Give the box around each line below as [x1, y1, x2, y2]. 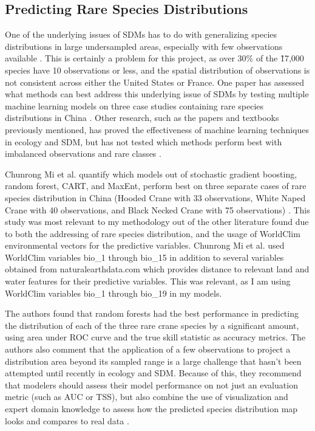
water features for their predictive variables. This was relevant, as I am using [5, 275, 291, 288]
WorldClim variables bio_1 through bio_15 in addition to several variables [5, 250, 284, 263]
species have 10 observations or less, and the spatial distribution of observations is [5, 63, 310, 76]
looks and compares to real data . [5, 414, 129, 427]
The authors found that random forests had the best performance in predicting [5, 307, 299, 320]
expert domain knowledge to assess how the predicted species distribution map [5, 402, 298, 415]
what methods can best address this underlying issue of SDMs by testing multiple [5, 88, 309, 100]
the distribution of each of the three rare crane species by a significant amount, [5, 319, 299, 331]
